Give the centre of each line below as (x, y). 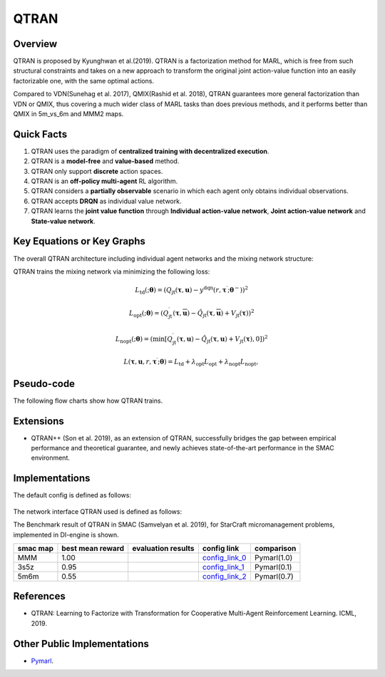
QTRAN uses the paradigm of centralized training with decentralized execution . (150, 151)
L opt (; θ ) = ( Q (149, 314)
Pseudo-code (44, 384)
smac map (35, 548)
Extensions (38, 421)
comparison (275, 548)
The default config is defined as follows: (72, 495)
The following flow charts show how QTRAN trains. (88, 400)
